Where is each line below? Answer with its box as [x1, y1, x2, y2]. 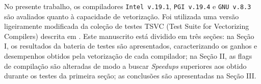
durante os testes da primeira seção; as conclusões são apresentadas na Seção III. [4, 70, 256, 81]
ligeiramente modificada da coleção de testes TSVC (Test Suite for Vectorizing [4, 21, 249, 31]
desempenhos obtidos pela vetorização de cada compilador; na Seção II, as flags [4, 51, 252, 61]
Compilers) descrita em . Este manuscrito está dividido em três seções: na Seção [4, 30, 254, 41]
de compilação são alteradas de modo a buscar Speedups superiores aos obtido [4, 60, 247, 71]
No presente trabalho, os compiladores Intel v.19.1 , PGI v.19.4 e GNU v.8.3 [4, 1, 251, 11]
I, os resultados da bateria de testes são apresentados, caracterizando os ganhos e [4, 40, 257, 51]
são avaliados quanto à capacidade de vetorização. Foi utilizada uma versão [4, 11, 239, 21]
